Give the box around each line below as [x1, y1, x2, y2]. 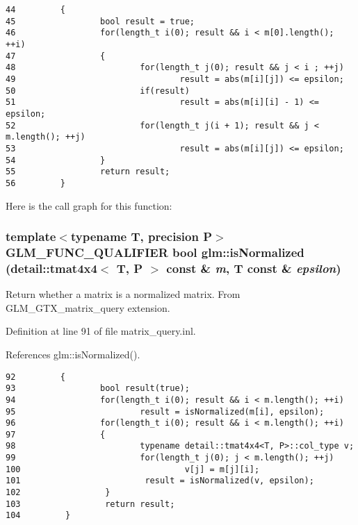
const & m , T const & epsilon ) [166, 259, 341, 276]
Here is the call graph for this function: [6, 198, 172, 212]
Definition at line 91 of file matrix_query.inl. [6, 324, 196, 338]
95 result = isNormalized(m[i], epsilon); [6, 406, 325, 417]
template [6, 228, 56, 245]
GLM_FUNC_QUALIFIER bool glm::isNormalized [6, 243, 304, 260]
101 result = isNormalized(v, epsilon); [6, 476, 314, 486]
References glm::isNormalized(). [6, 347, 140, 361]
